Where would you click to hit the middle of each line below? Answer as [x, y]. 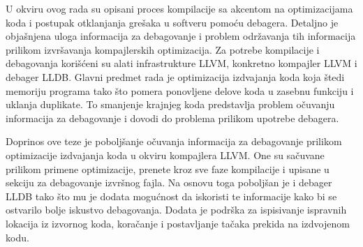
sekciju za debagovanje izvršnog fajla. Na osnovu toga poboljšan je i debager [169, 182]
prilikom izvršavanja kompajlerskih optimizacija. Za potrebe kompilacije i [163, 49]
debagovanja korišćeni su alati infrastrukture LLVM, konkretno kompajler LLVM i [181, 63]
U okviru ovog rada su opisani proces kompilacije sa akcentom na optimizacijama [179, 8]
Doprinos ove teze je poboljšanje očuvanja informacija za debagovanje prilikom [174, 141]
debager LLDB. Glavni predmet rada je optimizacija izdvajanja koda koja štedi [175, 76]
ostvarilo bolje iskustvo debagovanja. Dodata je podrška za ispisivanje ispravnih [176, 210]
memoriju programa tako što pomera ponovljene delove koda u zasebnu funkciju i [180, 90]
